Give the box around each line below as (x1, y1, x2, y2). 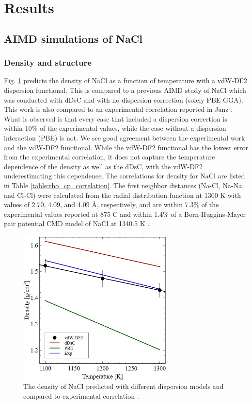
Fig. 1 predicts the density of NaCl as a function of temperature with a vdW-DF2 (4, 75, 247, 86)
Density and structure (4, 56, 92, 69)
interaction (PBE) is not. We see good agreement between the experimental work (4, 132, 245, 142)
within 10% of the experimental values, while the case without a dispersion (4, 123, 226, 133)
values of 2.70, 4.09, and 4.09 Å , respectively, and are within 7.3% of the (4, 199, 219, 210)
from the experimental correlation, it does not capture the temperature (4, 152, 215, 162)
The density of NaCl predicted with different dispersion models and (23, 381, 224, 391)
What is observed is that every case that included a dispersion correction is (4, 113, 227, 123)
